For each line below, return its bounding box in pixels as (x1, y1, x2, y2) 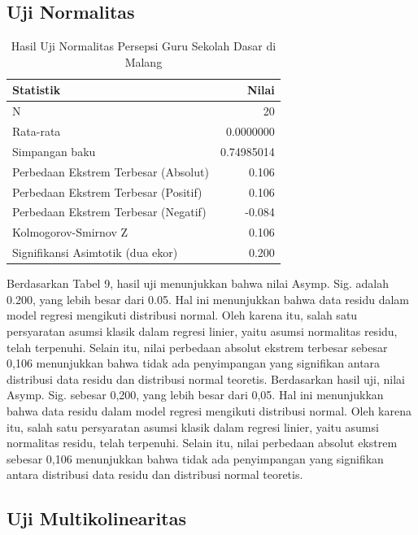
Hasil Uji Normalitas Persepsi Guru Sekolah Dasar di (11, 37, 276, 54)
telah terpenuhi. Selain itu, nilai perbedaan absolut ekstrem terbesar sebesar (7, 338, 388, 355)
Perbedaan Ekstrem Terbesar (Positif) (12, 183, 202, 200)
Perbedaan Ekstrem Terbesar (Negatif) (12, 203, 207, 220)
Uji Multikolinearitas (7, 506, 186, 531)
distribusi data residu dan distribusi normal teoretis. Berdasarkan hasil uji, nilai (7, 370, 405, 387)
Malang (124, 53, 163, 70)
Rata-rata (12, 123, 61, 140)
